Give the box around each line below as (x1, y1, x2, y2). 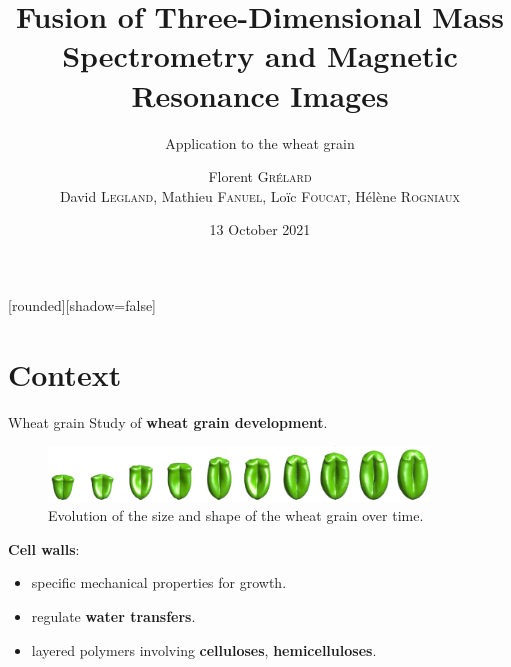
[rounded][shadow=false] (8, 294, 157, 315)
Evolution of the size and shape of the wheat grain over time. (48, 505, 424, 526)
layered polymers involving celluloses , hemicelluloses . (31, 639, 377, 660)
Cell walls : (8, 538, 80, 559)
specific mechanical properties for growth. (31, 572, 287, 593)
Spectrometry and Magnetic (62, 35, 458, 76)
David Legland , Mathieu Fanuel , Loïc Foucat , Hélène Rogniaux (59, 185, 461, 206)
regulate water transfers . (31, 606, 196, 627)
